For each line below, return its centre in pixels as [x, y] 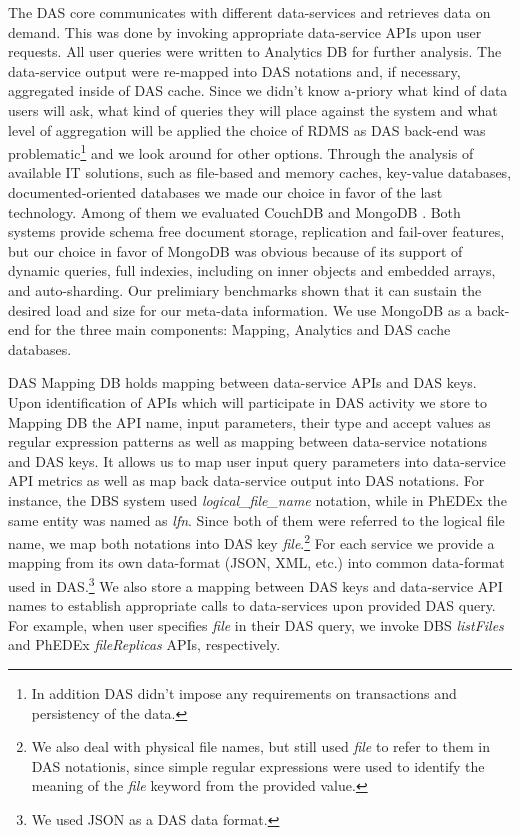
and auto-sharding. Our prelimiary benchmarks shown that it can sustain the [245, 289]
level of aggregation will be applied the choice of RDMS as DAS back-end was [247, 129]
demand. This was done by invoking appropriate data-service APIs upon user [245, 31]
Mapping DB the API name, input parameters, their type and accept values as [249, 421]
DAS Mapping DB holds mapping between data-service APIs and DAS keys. [242, 382]
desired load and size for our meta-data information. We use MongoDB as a [240, 309]
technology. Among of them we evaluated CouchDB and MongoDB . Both [234, 211]
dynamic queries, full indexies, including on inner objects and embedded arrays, [252, 270]
